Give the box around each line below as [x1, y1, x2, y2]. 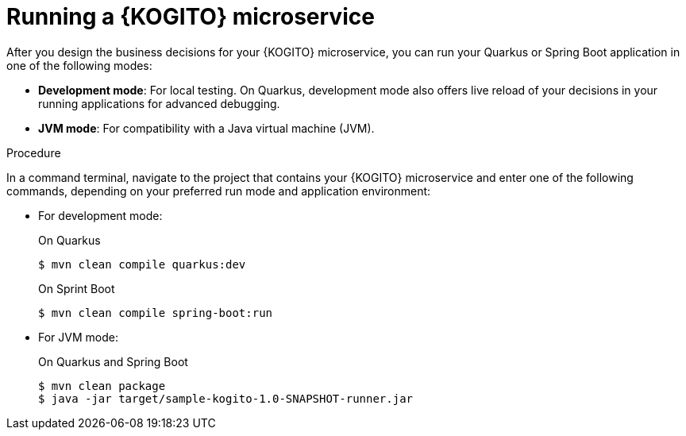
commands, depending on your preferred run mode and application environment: [6, 183, 431, 198]
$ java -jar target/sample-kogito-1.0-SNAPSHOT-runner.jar [38, 392, 414, 405]
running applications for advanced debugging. [38, 96, 280, 110]
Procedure [6, 145, 61, 160]
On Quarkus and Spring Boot [38, 354, 188, 368]
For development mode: [38, 208, 163, 222]
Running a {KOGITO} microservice [6, 3, 375, 30]
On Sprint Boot [38, 281, 115, 295]
